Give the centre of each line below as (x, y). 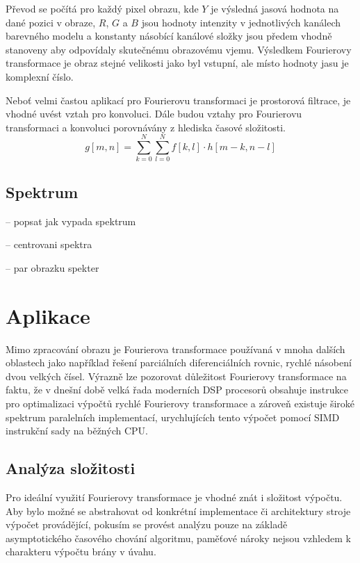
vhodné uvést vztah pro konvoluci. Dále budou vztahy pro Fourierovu (154, 114)
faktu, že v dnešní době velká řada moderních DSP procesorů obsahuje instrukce (177, 390)
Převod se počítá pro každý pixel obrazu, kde (102, 8)
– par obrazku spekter (52, 267)
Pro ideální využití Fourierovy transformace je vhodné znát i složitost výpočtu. (174, 497)
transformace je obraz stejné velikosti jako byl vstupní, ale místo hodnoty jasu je (177, 63)
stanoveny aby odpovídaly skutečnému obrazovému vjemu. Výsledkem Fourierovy (179, 49)
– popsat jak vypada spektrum (71, 221)
